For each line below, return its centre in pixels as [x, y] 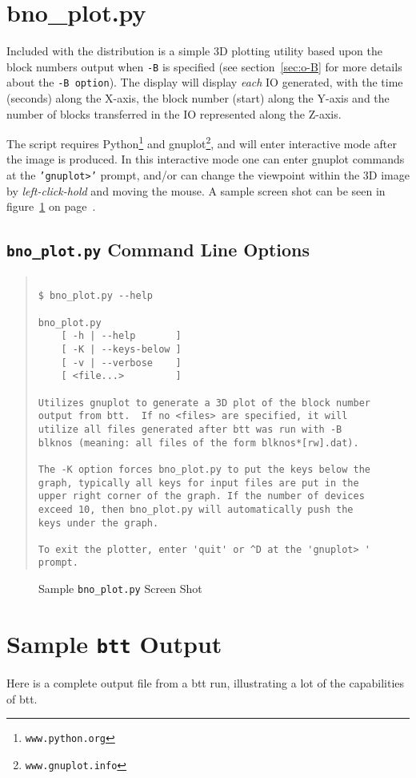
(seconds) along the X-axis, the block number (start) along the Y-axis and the [198, 98]
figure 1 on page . [51, 206]
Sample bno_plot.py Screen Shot [120, 589]
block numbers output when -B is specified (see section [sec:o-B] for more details [204, 66]
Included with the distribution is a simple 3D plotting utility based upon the [194, 51]
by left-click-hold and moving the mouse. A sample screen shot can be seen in [196, 190]
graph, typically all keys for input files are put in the [198, 483]
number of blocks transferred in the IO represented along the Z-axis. [174, 113]
